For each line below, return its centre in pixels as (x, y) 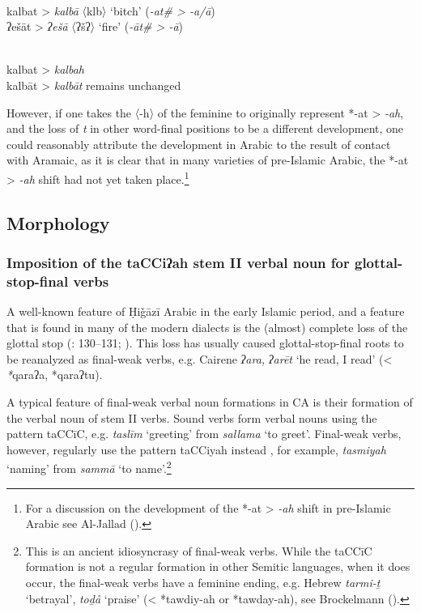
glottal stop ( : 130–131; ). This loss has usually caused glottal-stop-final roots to (205, 343)
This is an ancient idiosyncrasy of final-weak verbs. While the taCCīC (199, 550)
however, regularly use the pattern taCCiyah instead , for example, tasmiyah (196, 449)
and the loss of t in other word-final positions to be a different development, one (205, 128)
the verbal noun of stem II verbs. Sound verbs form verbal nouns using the (192, 417)
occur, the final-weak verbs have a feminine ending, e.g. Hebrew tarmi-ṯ (203, 583)
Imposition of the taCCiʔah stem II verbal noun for (178, 262)
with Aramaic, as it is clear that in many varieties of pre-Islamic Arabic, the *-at (208, 160)
